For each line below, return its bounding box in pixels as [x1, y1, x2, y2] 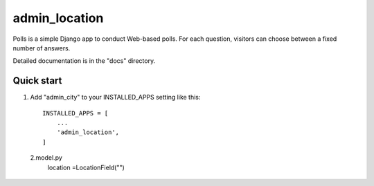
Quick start [12, 75, 62, 86]
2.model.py [30, 154, 62, 162]
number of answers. [12, 44, 71, 52]
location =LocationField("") [47, 163, 125, 171]
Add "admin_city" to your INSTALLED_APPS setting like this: [30, 93, 201, 102]
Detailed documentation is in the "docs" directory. [12, 57, 156, 65]
